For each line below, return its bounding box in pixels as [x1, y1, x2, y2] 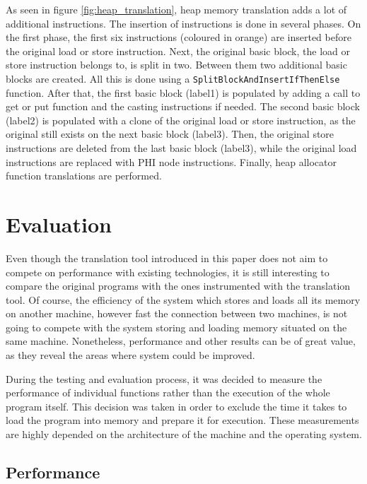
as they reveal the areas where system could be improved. [6, 348, 255, 362]
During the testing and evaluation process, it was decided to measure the [6, 371, 322, 386]
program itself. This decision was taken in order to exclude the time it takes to [6, 399, 347, 413]
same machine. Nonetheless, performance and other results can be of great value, [6, 334, 356, 348]
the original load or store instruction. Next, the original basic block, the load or [6, 43, 351, 58]
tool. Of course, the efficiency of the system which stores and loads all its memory [6, 292, 361, 307]
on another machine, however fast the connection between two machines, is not [6, 306, 348, 321]
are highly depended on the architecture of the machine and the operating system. [6, 427, 362, 442]
